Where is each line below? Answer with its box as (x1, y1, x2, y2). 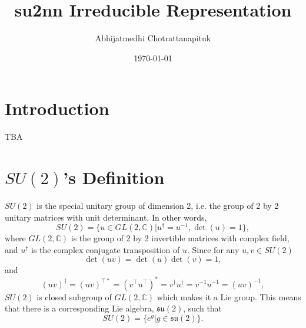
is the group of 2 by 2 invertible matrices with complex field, (71, 232, 290, 244)
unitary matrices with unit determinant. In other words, (5, 211, 207, 223)
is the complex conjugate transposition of (31, 243, 180, 255)
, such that (183, 302, 222, 314)
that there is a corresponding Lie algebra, (5, 302, 154, 314)
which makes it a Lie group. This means (157, 290, 301, 303)
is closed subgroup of (36, 290, 112, 303)
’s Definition (63, 165, 165, 189)
